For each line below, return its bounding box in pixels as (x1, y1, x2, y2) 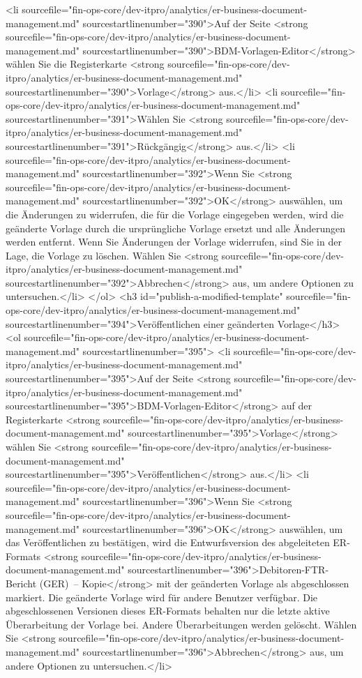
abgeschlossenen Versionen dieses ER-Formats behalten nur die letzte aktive (6, 603, 330, 618)
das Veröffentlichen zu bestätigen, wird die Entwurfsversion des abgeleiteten (6, 535, 330, 550)
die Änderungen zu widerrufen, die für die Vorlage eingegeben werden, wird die (6, 206, 344, 221)
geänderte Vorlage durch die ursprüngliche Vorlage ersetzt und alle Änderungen (6, 220, 346, 235)
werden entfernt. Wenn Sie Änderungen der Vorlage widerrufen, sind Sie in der (6, 234, 342, 249)
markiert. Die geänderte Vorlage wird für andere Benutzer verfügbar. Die (6, 589, 318, 604)
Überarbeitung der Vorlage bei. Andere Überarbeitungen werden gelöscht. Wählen (6, 617, 357, 631)
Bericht (6, 575, 37, 590)
